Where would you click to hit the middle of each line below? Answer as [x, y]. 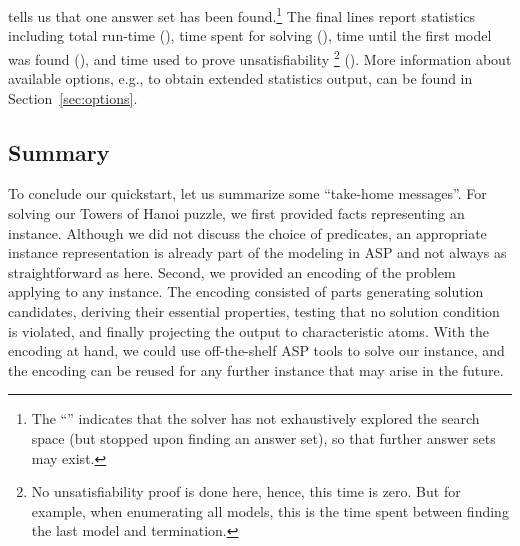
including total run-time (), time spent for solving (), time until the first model [250, 35]
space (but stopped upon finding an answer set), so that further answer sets [263, 438]
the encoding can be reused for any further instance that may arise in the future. [256, 369]
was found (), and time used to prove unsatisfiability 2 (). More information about [260, 57]
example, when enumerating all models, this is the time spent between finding [270, 510]
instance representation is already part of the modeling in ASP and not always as [257, 252]
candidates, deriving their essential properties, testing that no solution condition [254, 311]
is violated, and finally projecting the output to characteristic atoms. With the [249, 330]
